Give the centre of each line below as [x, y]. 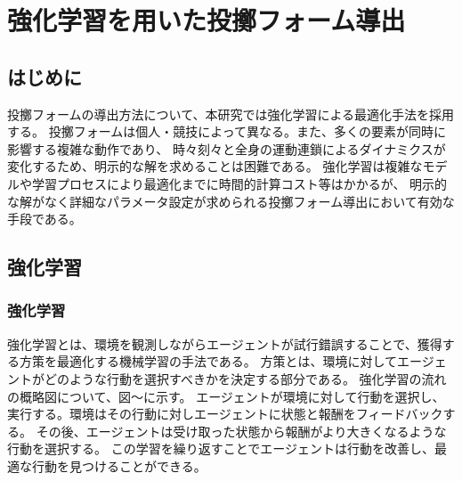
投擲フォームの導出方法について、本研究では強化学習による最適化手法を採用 [231, 114]
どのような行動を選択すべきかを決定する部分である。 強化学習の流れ [245, 378]
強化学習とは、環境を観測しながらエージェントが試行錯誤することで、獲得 [225, 343]
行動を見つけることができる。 [119, 465]
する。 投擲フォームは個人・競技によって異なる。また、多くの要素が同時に [227, 131]
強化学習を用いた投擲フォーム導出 [207, 20]
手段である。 [45, 219]
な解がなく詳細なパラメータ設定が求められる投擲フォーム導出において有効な [231, 201]
